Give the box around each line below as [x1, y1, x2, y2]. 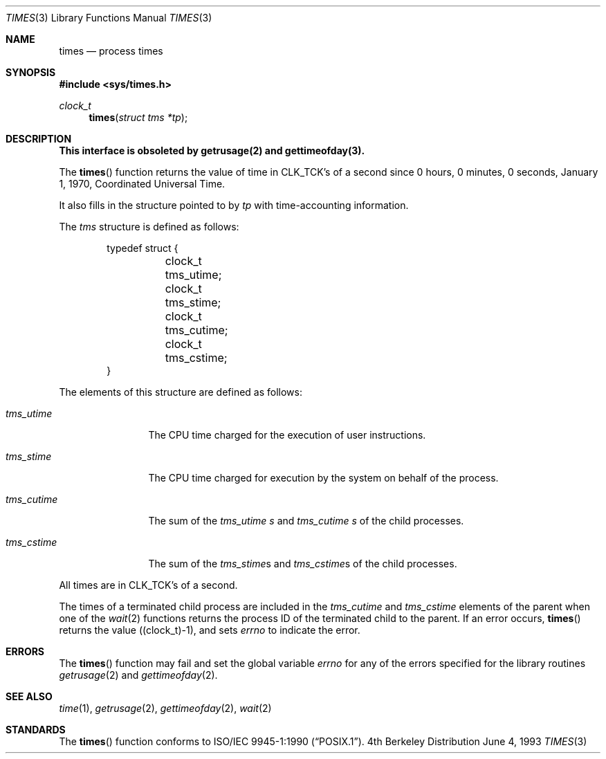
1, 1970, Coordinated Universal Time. [59, 178, 226, 190]
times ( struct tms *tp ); [89, 111, 188, 123]
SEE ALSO [6, 691, 53, 702]
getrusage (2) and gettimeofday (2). [59, 669, 218, 681]
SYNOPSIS [6, 66, 56, 78]
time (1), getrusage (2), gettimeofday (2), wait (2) [59, 702, 272, 714]
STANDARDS [6, 724, 66, 735]
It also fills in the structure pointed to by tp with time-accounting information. [59, 199, 409, 211]
